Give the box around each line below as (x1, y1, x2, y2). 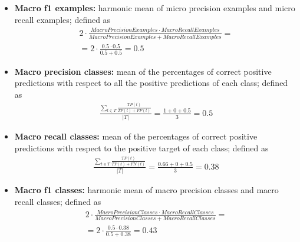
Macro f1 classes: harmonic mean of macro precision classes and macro (14, 184, 279, 196)
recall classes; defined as (14, 195, 101, 207)
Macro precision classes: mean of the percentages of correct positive (14, 65, 272, 77)
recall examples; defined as (14, 13, 111, 25)
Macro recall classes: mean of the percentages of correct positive (14, 130, 258, 142)
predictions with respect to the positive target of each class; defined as (14, 141, 269, 154)
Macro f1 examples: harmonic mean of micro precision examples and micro (14, 2, 295, 14)
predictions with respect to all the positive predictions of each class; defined (14, 77, 288, 89)
